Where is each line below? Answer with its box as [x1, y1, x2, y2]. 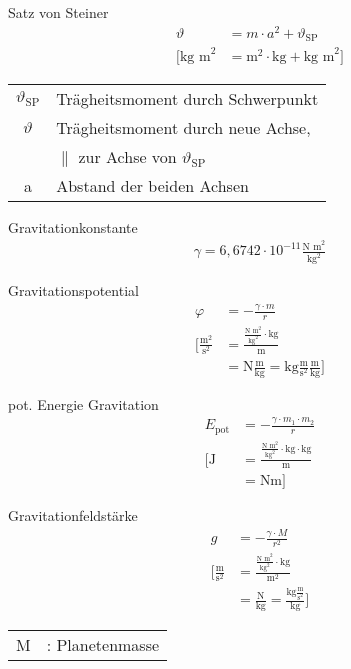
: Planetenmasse [46, 632, 160, 656]
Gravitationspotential [8, 280, 139, 301]
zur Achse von [78, 144, 177, 168]
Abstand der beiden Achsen [56, 173, 249, 197]
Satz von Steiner [8, 2, 109, 22]
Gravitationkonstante [8, 216, 138, 237]
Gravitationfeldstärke [8, 505, 138, 526]
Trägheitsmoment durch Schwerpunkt [56, 86, 319, 110]
